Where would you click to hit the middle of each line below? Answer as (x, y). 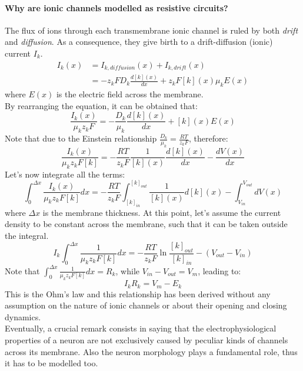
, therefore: (208, 138)
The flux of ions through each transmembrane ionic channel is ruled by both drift (151, 30)
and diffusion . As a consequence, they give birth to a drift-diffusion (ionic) (139, 42)
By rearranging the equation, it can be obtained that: (101, 105)
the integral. (27, 235)
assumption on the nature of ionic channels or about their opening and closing (146, 305)
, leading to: (219, 270)
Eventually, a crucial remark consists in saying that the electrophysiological (141, 328)
